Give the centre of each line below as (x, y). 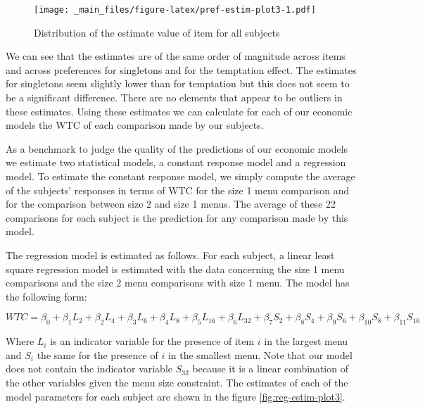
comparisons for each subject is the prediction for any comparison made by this (177, 217)
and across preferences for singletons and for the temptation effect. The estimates (181, 69)
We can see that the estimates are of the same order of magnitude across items (176, 56)
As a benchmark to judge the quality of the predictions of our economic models (177, 148)
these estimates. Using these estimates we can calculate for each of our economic (179, 111)
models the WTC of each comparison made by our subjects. (135, 125)
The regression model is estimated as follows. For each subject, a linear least (170, 254)
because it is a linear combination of (270, 369)
